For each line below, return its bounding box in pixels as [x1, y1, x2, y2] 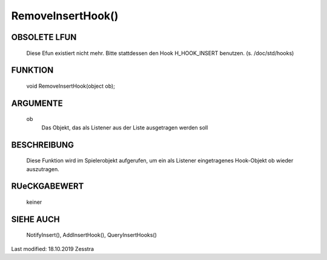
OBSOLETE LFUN [11, 32, 77, 42]
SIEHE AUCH [11, 214, 60, 224]
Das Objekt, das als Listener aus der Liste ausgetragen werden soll [41, 124, 208, 131]
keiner [26, 198, 42, 206]
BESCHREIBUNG [11, 140, 74, 150]
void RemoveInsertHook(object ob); [26, 82, 115, 89]
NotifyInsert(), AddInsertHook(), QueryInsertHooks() [26, 232, 157, 239]
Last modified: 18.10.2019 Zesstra [11, 245, 94, 252]
